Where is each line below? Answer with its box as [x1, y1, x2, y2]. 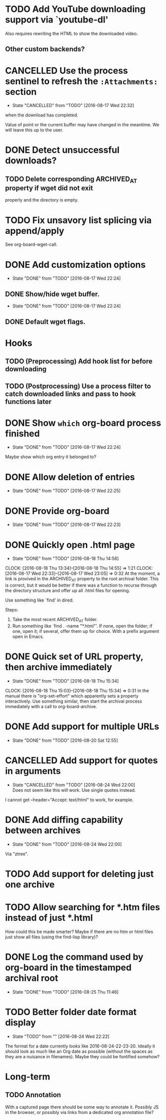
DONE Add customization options [5, 259, 146, 270]
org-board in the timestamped [5, 962, 132, 973]
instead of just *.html [5, 912, 93, 923]
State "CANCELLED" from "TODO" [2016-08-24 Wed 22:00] [12, 782, 135, 788]
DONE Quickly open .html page [5, 539, 135, 550]
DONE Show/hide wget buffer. [5, 290, 100, 298]
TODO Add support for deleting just [5, 868, 154, 879]
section [5, 86, 37, 98]
